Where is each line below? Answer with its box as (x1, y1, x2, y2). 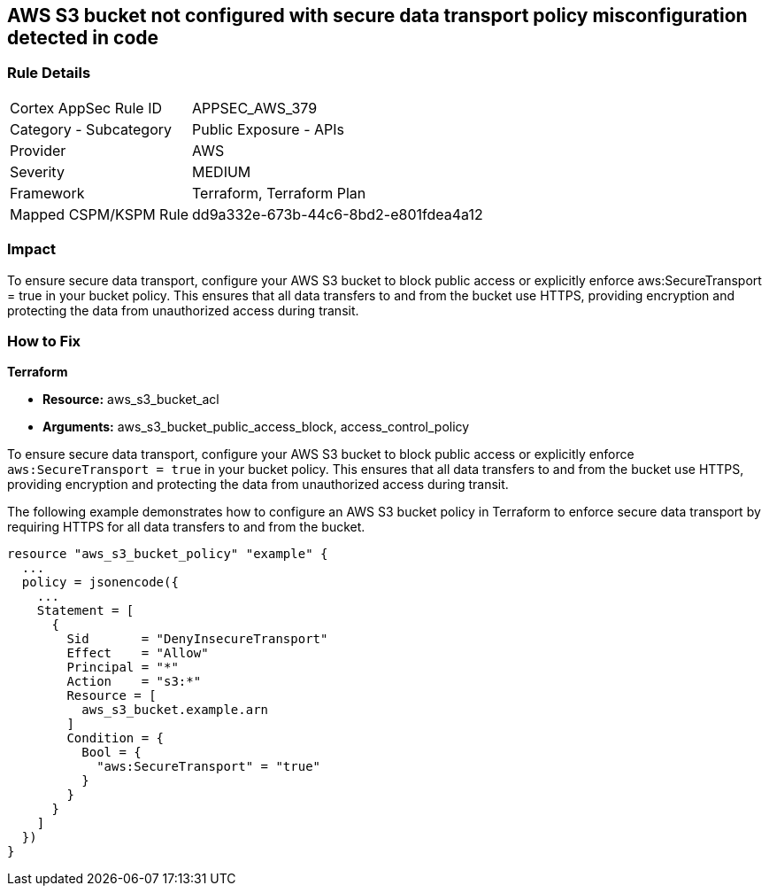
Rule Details (7, 64, 91, 82)
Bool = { (81, 745, 142, 760)
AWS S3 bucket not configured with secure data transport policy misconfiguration (7, 4, 748, 27)
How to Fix (7, 331, 81, 350)
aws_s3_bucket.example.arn (81, 703, 269, 718)
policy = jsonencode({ (21, 575, 179, 590)
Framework (10, 183, 85, 202)
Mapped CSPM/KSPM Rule (10, 205, 189, 223)
